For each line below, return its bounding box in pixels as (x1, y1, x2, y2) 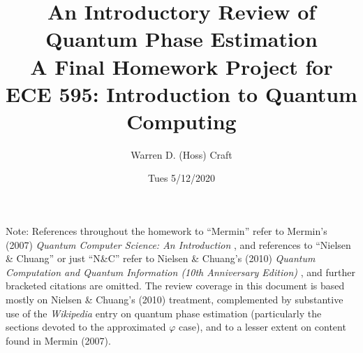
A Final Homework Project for (30, 52, 333, 80)
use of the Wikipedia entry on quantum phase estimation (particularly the (6, 305, 322, 320)
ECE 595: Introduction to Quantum (6, 79, 357, 108)
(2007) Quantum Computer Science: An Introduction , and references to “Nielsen (6, 237, 351, 252)
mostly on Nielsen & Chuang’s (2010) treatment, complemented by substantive (6, 292, 343, 307)
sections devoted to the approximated (6, 319, 166, 334)
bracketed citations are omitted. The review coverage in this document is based (6, 278, 345, 293)
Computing (126, 106, 237, 135)
